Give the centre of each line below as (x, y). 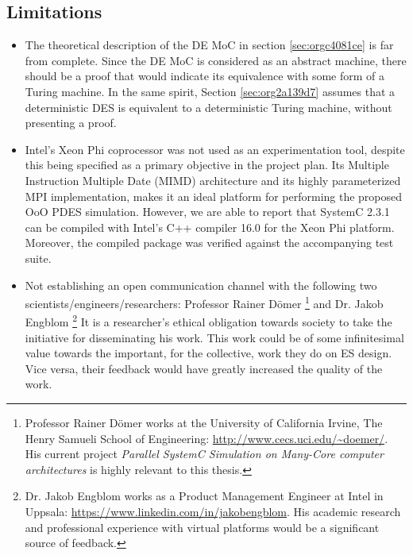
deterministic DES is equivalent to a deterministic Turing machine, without (208, 107)
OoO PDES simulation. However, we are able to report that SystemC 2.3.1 (207, 212)
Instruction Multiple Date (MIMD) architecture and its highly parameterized (213, 180)
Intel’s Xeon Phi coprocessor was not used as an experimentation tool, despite (215, 149)
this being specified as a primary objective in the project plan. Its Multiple (207, 165)
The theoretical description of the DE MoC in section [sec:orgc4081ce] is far (209, 45)
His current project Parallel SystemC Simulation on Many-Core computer (204, 454)
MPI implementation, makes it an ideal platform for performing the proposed (214, 196)
